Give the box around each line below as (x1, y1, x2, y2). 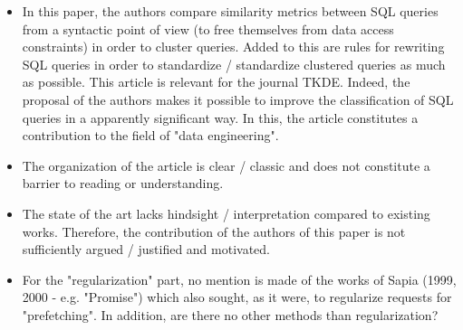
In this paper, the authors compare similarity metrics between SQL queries (22, 2, 439, 20)
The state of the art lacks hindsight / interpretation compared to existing (22, 203, 430, 222)
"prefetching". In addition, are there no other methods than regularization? (22, 305, 439, 324)
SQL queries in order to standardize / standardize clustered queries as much (22, 54, 446, 73)
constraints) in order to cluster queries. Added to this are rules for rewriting (22, 37, 445, 56)
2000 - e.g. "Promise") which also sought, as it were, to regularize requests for (22, 288, 452, 306)
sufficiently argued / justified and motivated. (22, 240, 271, 259)
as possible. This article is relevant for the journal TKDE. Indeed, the (22, 72, 410, 91)
